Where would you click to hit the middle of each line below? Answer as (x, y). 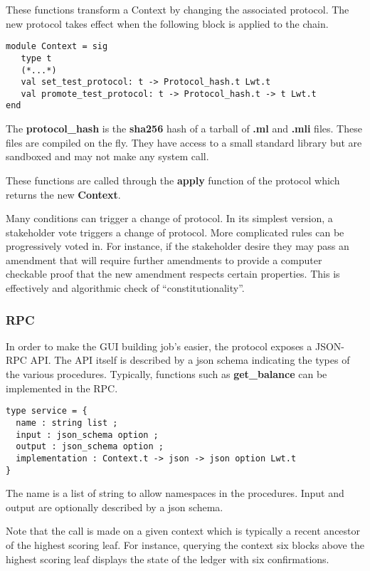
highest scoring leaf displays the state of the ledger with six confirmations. (168, 559)
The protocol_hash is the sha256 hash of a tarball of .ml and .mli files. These (184, 129)
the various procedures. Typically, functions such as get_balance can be (166, 374)
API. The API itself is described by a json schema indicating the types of (190, 360)
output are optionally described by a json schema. (115, 507)
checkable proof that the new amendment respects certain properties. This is (173, 274)
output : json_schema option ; (90, 447)
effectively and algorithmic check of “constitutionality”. (125, 288)
